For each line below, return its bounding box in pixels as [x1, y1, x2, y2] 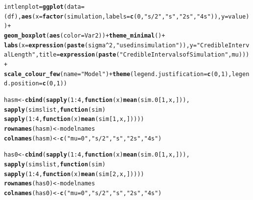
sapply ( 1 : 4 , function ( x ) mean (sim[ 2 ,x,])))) [4, 170, 144, 178]
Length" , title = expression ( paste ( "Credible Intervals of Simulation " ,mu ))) [11, 51, 250, 59]
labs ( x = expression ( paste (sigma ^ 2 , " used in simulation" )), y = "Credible [4, 41, 229, 49]
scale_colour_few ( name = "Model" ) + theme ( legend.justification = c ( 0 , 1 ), [4, 70, 232, 78]
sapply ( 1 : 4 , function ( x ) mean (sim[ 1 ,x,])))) [4, 116, 144, 123]
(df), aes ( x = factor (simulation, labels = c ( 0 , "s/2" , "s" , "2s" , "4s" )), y [4, 13, 225, 20]
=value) [225, 13, 250, 20]
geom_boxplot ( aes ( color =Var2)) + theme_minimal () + [4, 32, 165, 39]
